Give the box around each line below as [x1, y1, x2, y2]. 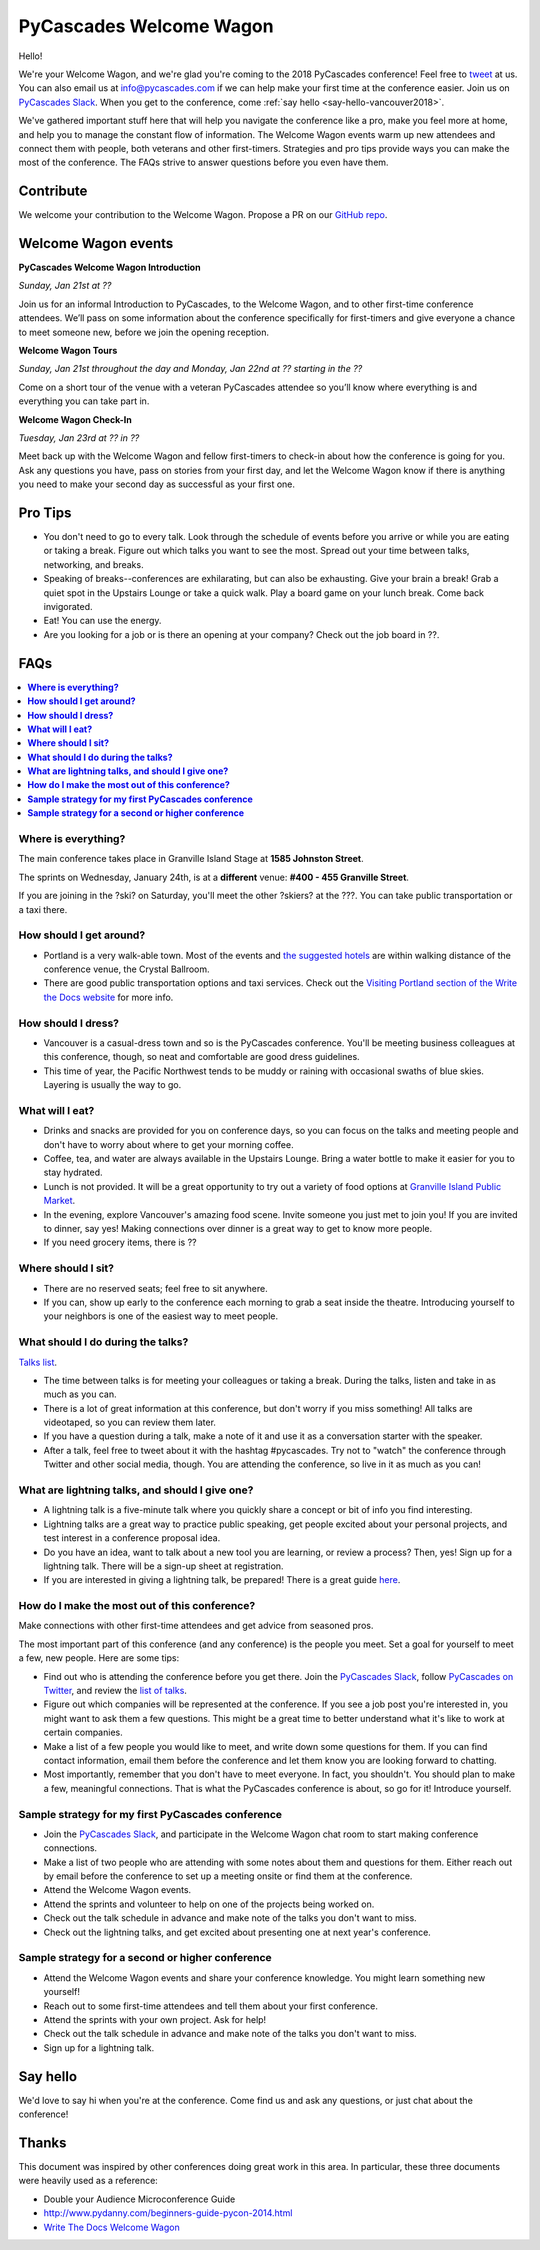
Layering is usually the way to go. [43, 1079, 182, 1091]
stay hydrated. [43, 1166, 104, 1179]
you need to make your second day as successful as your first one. [18, 478, 295, 490]
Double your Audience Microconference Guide [43, 2193, 236, 2205]
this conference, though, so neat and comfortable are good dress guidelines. [43, 1051, 360, 1063]
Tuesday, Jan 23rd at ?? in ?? [18, 432, 140, 444]
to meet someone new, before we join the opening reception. [18, 326, 270, 338]
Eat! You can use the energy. [43, 615, 162, 627]
